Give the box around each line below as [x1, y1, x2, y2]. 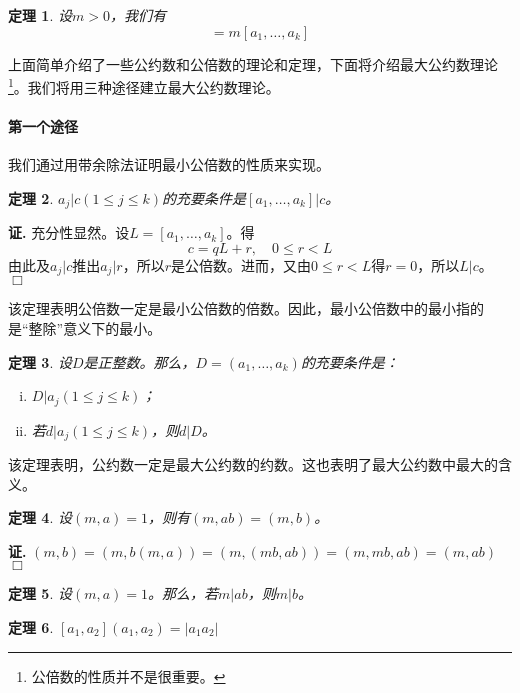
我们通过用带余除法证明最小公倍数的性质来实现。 [8, 154, 330, 175]
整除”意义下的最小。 [28, 317, 162, 338]
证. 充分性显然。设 [8, 222, 130, 243]
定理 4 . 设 [8, 507, 72, 528]
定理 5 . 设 [8, 583, 72, 604]
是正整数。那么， [83, 351, 196, 372]
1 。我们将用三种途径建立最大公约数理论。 [8, 74, 280, 97]
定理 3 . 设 [8, 351, 72, 372]
